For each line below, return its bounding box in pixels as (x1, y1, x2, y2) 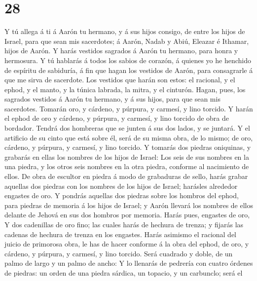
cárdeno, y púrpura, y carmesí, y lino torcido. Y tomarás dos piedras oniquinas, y (4, 142, 251, 152)
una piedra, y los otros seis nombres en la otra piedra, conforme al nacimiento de (4, 161, 249, 172)
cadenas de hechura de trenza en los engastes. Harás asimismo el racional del (4, 229, 237, 239)
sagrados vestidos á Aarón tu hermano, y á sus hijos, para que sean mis (4, 94, 220, 104)
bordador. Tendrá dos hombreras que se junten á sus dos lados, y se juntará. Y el (4, 123, 250, 133)
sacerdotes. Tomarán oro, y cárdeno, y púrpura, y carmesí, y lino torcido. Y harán (4, 103, 253, 113)
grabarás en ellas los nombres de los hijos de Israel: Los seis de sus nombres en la (4, 151, 249, 162)
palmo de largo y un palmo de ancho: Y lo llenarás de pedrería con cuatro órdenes (4, 258, 253, 268)
